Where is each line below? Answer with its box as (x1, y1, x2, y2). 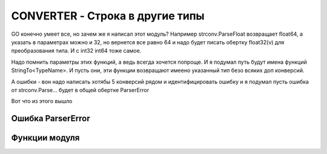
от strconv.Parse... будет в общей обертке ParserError (11, 86, 150, 93)
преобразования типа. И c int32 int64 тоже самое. (11, 47, 142, 55)
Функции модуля (11, 133, 80, 143)
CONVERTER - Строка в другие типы (11, 9, 205, 22)
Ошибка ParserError (11, 113, 90, 124)
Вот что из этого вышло (11, 98, 73, 105)
